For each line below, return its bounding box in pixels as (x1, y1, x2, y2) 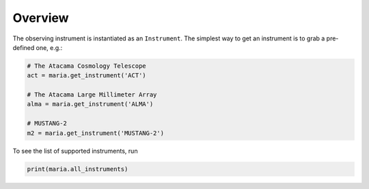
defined (12, 43, 35, 51)
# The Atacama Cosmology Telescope (27, 62, 146, 70)
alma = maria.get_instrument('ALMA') (27, 100, 154, 108)
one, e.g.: (36, 43, 63, 51)
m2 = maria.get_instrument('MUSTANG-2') (27, 129, 164, 137)
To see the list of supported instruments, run (12, 147, 138, 155)
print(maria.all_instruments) (27, 165, 128, 173)
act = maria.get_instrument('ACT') (27, 72, 146, 79)
